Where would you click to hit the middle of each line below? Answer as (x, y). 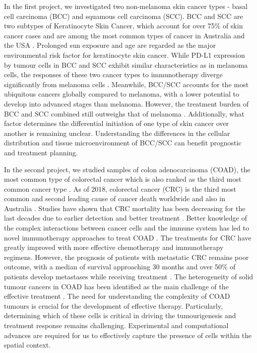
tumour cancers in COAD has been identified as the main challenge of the (116, 286)
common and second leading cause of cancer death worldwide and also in (115, 198)
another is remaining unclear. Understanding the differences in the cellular (117, 133)
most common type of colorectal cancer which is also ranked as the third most (123, 179)
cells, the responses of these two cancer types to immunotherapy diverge (113, 74)
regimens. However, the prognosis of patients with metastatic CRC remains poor (127, 257)
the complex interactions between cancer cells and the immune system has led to (127, 228)
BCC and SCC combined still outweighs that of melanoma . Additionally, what (124, 113)
